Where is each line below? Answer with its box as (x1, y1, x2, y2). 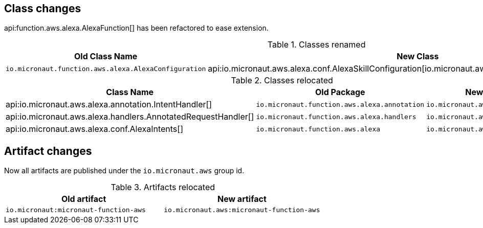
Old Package (315, 87, 365, 98)
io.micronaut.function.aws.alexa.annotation (256, 100, 425, 108)
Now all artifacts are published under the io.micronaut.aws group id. (4, 166, 245, 175)
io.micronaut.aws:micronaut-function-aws (164, 206, 320, 214)
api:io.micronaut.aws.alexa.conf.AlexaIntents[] (6, 124, 183, 134)
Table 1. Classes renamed (267, 39, 366, 50)
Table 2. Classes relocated (231, 75, 333, 86)
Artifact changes (4, 144, 92, 157)
